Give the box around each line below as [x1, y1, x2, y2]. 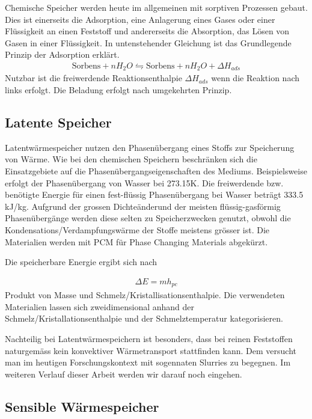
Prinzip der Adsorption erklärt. [5, 48, 120, 61]
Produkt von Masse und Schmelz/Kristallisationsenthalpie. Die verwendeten [5, 289, 285, 301]
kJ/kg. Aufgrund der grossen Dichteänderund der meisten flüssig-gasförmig [5, 200, 281, 212]
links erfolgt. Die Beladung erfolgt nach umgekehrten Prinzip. [5, 84, 232, 96]
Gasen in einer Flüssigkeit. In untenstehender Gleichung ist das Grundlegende [5, 36, 292, 49]
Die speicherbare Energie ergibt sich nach [5, 255, 158, 268]
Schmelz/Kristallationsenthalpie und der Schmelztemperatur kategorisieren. [5, 312, 283, 325]
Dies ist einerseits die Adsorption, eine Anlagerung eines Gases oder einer [5, 13, 275, 25]
